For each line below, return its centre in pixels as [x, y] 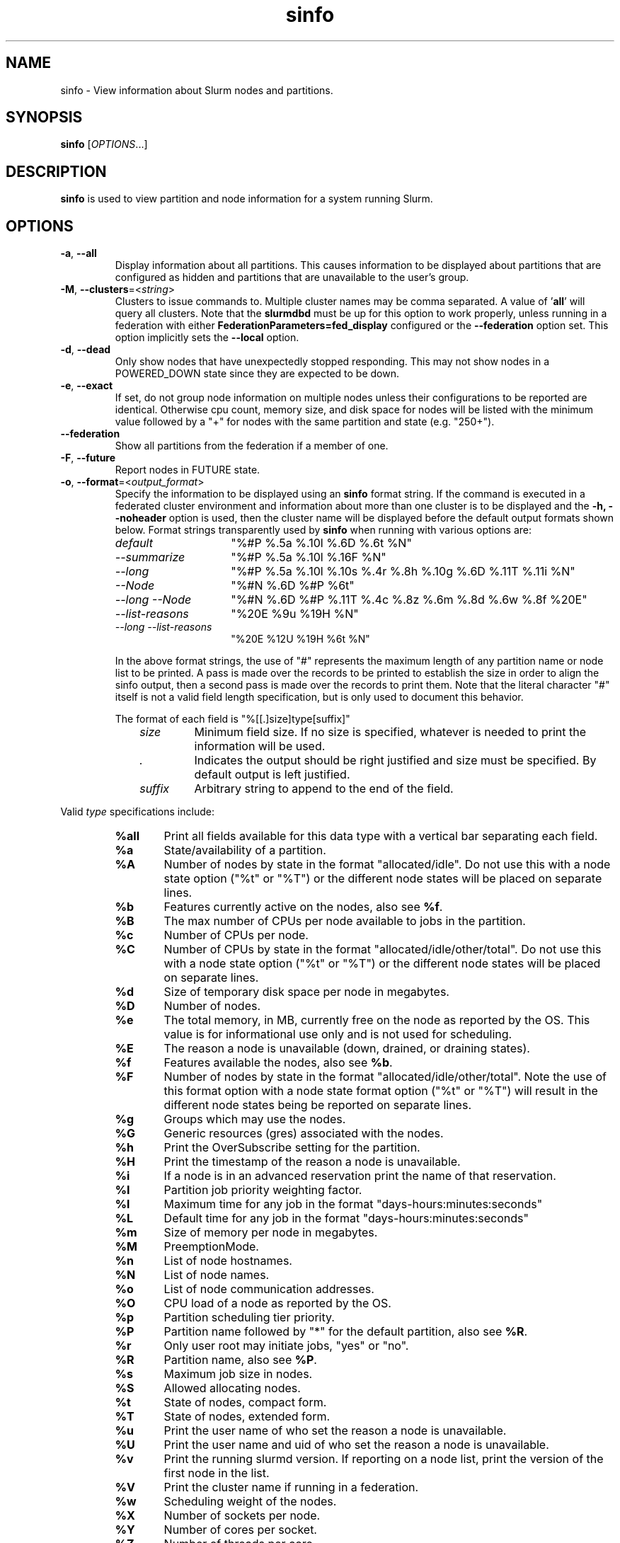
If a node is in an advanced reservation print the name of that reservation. [360, 1176]
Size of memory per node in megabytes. [271, 1233]
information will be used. [260, 746]
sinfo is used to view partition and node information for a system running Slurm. [247, 199]
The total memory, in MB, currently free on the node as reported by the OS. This [377, 1020]
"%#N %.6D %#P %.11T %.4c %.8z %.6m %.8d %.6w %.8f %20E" [409, 600]
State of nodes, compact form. [245, 1403]
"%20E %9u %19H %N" [295, 614]
